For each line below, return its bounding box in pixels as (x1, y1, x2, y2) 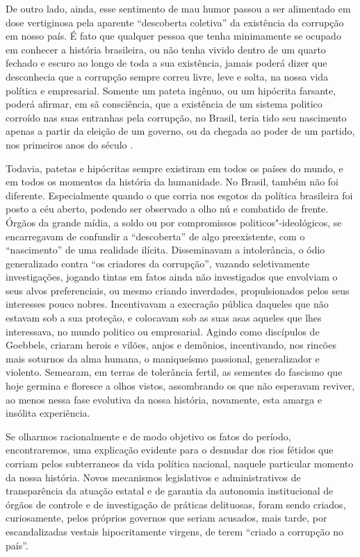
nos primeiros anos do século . (6, 137, 133, 151)
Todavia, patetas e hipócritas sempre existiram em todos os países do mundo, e (6, 160, 343, 175)
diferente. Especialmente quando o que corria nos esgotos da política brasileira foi (6, 188, 353, 202)
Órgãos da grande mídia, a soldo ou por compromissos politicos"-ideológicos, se (6, 215, 342, 229)
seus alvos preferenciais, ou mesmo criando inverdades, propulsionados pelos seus (6, 283, 350, 297)
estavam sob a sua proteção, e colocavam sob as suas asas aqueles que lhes (6, 310, 322, 325)
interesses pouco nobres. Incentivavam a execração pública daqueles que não (6, 297, 329, 311)
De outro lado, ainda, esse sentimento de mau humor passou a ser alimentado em (6, 1, 351, 15)
